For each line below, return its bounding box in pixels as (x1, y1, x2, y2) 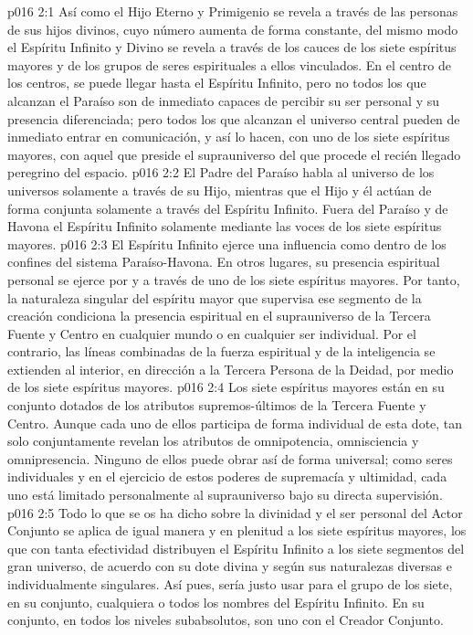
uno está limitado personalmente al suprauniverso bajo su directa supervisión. (7, 485, 443, 504)
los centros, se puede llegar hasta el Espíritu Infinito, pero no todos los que (7, 73, 426, 92)
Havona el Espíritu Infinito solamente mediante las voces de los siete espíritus (7, 217, 442, 236)
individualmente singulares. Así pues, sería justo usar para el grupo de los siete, (7, 575, 453, 593)
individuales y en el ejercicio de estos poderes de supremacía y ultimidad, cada (7, 467, 447, 486)
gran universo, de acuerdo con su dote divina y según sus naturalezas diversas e (7, 556, 452, 576)
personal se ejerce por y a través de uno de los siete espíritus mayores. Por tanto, (7, 270, 460, 289)
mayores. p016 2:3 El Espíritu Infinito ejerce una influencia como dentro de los (7, 234, 447, 253)
